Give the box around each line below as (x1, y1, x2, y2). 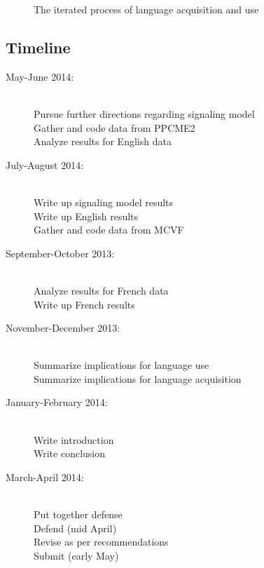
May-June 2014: (6, 69, 74, 83)
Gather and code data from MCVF (34, 222, 184, 237)
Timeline (6, 36, 71, 58)
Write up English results (34, 208, 139, 223)
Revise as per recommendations (34, 534, 169, 549)
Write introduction (34, 432, 114, 447)
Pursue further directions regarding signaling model (34, 106, 255, 121)
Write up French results (34, 297, 135, 311)
